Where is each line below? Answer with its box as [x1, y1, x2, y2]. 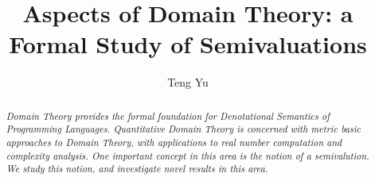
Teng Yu [167, 74, 209, 90]
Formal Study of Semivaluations [9, 28, 367, 60]
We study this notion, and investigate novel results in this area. [6, 162, 268, 175]
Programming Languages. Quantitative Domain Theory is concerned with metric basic [6, 122, 361, 136]
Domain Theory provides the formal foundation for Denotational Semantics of [6, 109, 330, 122]
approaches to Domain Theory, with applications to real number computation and [6, 136, 342, 149]
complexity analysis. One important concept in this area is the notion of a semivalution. [6, 148, 369, 162]
